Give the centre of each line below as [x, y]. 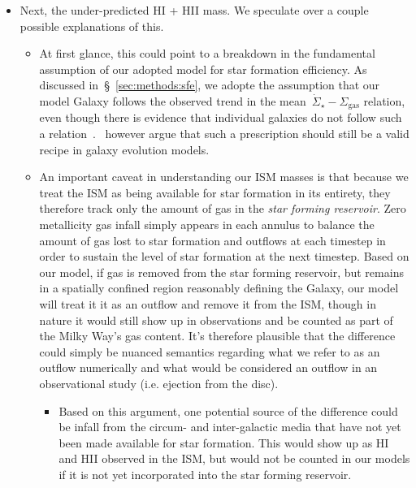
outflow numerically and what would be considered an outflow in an [208, 367]
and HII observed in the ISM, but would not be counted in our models [234, 458]
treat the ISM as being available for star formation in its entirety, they [215, 192]
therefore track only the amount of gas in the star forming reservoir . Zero [223, 208]
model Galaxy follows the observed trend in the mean [173, 100]
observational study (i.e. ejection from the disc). [159, 383]
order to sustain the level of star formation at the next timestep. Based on [224, 256]
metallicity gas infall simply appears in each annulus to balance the [207, 224]
